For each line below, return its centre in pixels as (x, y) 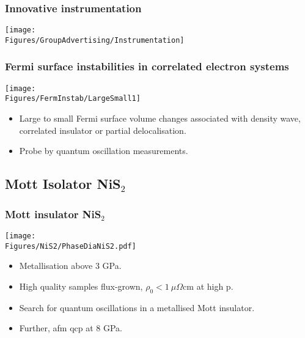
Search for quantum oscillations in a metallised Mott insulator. (137, 307)
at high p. (215, 286)
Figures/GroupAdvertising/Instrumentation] (95, 40)
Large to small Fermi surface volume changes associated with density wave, (160, 118)
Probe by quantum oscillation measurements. (104, 151)
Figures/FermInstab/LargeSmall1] (73, 99)
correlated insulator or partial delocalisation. (103, 130)
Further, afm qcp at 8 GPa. (71, 328)
